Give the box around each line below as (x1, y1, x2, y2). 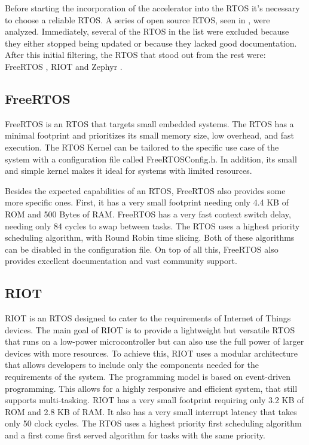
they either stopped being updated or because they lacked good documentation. (5, 36, 297, 49)
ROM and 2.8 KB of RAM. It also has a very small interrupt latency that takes (5, 405, 297, 418)
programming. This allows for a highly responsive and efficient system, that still (5, 382, 298, 394)
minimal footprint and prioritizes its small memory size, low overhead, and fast (5, 129, 294, 142)
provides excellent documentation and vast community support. (5, 254, 237, 267)
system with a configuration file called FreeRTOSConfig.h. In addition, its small (5, 152, 297, 165)
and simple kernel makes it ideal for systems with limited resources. (5, 164, 252, 177)
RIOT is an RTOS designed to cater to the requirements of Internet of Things (5, 312, 291, 324)
